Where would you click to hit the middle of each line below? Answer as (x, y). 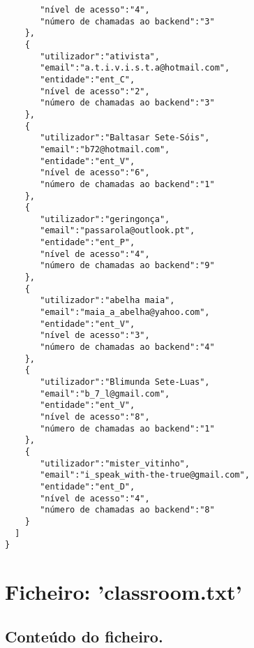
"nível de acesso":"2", (95, 91)
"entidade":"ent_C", (88, 79)
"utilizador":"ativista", (100, 56)
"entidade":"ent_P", (88, 243)
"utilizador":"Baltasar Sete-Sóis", (125, 138)
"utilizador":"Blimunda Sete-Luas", (125, 382)
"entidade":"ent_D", (88, 486)
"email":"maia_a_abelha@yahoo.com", (125, 312)
